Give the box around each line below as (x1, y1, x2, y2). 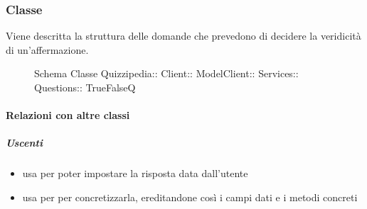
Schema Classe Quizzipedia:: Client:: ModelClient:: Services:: (34, 66, 299, 81)
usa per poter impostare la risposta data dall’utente (22, 166, 248, 181)
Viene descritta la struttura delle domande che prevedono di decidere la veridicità (6, 28, 361, 43)
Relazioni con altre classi (6, 108, 130, 123)
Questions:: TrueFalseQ (34, 80, 136, 94)
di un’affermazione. (6, 42, 89, 57)
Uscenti (6, 135, 43, 150)
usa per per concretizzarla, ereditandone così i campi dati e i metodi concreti (22, 189, 358, 204)
